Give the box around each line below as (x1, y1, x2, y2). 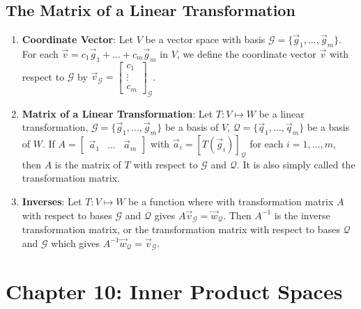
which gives (51, 235, 100, 250)
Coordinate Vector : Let (22, 32, 134, 47)
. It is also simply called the (236, 157, 355, 171)
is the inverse (274, 207, 330, 222)
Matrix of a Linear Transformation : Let (22, 106, 213, 120)
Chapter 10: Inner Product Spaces (6, 277, 343, 306)
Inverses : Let (22, 193, 82, 208)
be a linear (259, 106, 305, 120)
